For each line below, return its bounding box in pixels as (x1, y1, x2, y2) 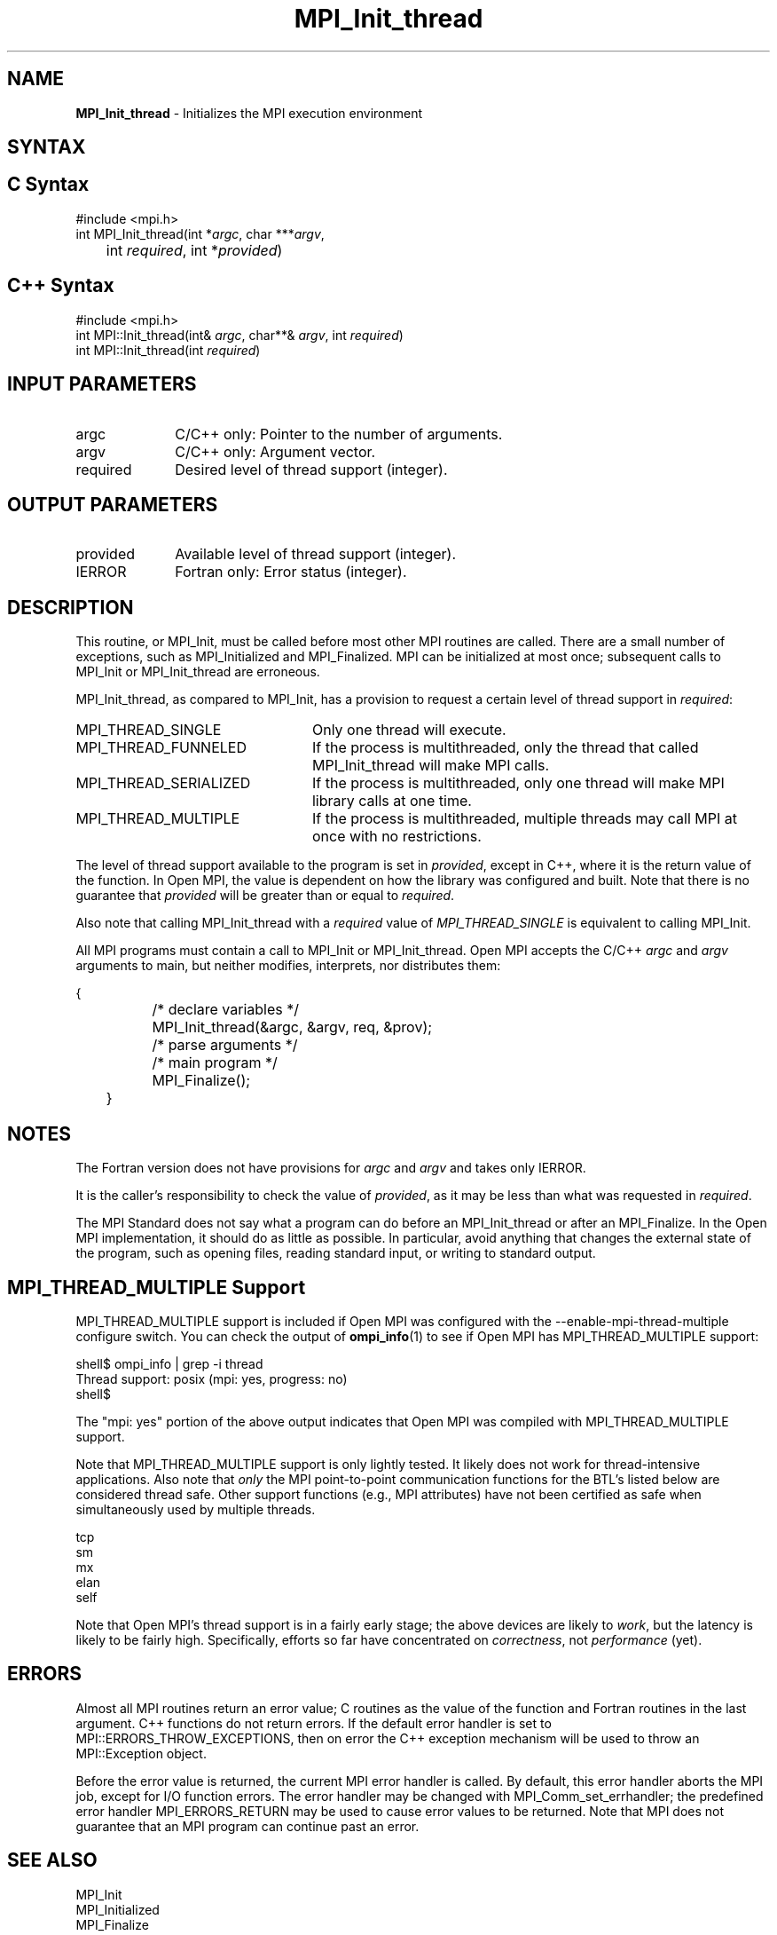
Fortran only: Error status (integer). (175, 563, 407, 581)
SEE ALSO (7, 1849, 98, 1872)
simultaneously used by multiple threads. (75, 1501, 316, 1517)
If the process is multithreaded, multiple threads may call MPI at (311, 810, 738, 828)
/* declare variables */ (152, 1000, 300, 1019)
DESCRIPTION (7, 596, 134, 619)
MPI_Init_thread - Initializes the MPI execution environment (75, 105, 422, 121)
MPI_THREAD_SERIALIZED (75, 774, 251, 793)
